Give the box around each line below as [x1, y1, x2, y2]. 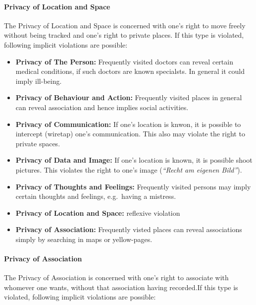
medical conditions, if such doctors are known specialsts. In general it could [15, 66, 245, 76]
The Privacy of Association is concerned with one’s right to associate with [4, 272, 229, 283]
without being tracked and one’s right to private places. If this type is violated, [4, 30, 244, 40]
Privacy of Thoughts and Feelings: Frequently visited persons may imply [15, 181, 251, 191]
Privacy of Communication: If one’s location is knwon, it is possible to [15, 119, 241, 129]
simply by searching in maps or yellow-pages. [15, 234, 153, 244]
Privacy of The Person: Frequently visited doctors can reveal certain [15, 56, 233, 66]
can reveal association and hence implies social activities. [15, 102, 189, 112]
